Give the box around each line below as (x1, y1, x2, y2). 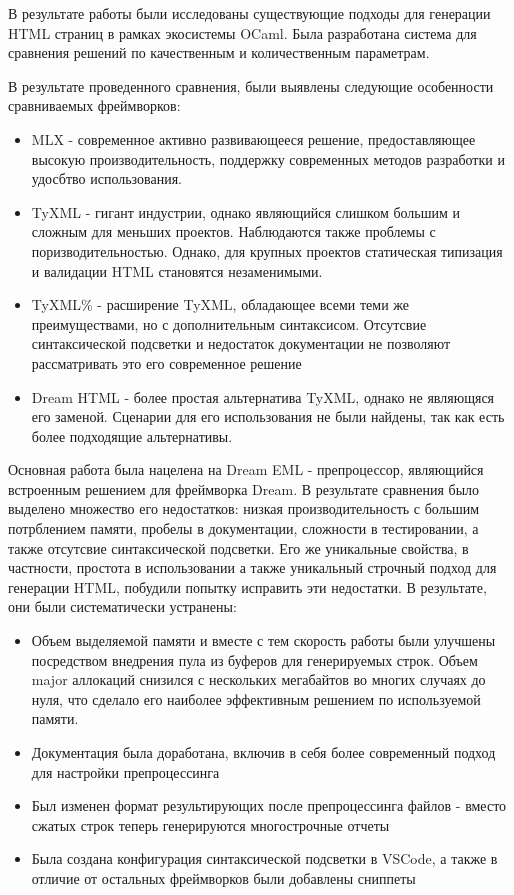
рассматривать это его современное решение (31, 352, 302, 373)
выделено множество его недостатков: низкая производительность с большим (8, 498, 480, 519)
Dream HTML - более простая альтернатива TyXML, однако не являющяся (31, 386, 495, 407)
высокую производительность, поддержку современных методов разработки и (31, 148, 505, 169)
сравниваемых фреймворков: (8, 95, 181, 116)
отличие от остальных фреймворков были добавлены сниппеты (31, 867, 416, 888)
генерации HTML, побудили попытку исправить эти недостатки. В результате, (8, 576, 487, 597)
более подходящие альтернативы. (31, 425, 233, 446)
